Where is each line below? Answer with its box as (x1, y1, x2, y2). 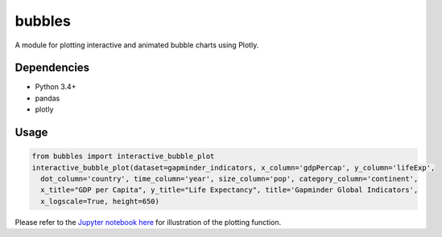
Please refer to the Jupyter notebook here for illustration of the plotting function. (14, 217, 282, 227)
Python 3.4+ (35, 82, 76, 92)
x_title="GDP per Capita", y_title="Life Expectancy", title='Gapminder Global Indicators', (40, 186, 419, 194)
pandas (35, 93, 60, 103)
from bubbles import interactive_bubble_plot (31, 152, 215, 161)
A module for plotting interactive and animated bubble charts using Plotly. (14, 40, 259, 50)
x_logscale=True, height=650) (40, 197, 160, 206)
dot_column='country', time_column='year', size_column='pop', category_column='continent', (40, 174, 419, 184)
